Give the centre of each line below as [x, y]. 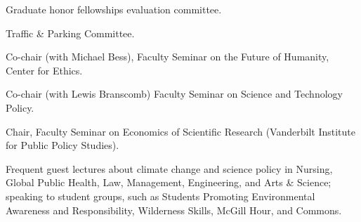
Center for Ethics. [44, 70]
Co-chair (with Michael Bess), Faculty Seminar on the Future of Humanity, [168, 57]
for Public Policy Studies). [63, 145]
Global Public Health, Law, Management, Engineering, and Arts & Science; [169, 182]
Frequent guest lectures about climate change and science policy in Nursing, [169, 168]
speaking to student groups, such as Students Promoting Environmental [160, 196]
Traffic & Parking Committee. [70, 33]
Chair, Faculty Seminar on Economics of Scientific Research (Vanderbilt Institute [180, 131]
